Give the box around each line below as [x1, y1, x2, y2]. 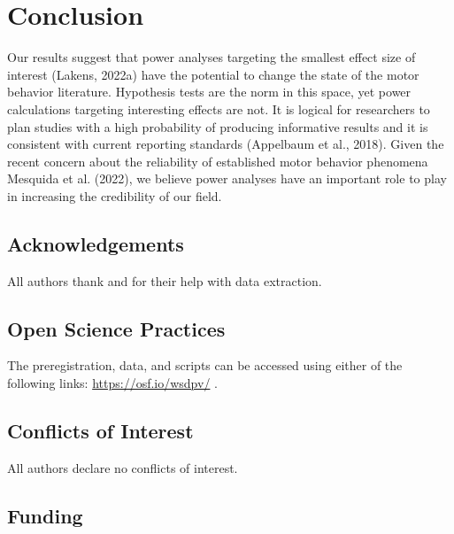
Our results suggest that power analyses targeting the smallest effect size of [7, 48, 416, 66]
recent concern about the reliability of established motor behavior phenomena [7, 151, 428, 170]
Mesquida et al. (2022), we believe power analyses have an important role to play [7, 169, 447, 188]
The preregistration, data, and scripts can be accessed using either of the [7, 356, 403, 375]
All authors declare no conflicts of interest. [7, 458, 238, 476]
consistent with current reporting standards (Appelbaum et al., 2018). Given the [7, 135, 444, 153]
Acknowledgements [7, 229, 184, 257]
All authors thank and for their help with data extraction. [7, 271, 322, 290]
